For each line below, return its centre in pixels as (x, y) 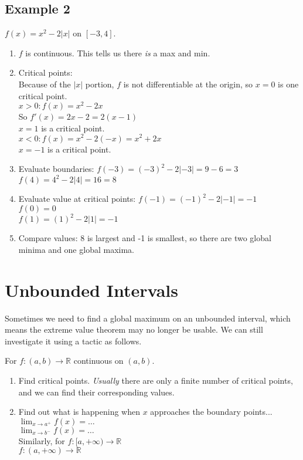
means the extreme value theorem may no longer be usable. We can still (134, 329)
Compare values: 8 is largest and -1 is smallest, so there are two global (145, 238)
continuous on (98, 361)
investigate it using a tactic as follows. (73, 341)
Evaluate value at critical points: (77, 199)
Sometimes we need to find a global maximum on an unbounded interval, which (148, 318)
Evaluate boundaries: (56, 169)
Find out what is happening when (79, 412)
